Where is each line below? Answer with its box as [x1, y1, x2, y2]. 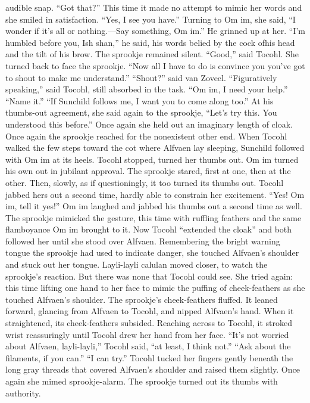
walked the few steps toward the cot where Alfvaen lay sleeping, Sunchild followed [5, 141, 305, 154]
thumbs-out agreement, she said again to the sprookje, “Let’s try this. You [5, 106, 277, 119]
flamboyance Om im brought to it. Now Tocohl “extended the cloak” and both [5, 223, 292, 235]
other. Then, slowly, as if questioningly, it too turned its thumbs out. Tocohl [5, 176, 284, 188]
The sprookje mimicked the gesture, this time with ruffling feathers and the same [5, 211, 302, 224]
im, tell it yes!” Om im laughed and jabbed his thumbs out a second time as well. [5, 200, 302, 212]
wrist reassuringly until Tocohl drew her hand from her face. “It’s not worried [5, 328, 289, 340]
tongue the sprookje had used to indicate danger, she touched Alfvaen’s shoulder [5, 246, 299, 259]
